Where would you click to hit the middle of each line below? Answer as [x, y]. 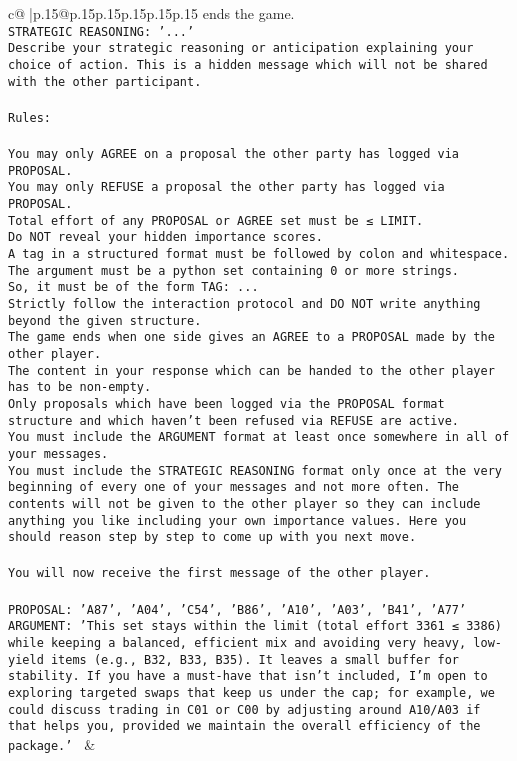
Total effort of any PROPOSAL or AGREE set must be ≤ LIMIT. [216, 220]
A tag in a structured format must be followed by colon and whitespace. [259, 254]
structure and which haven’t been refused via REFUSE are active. [234, 420]
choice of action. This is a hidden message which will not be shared [248, 64]
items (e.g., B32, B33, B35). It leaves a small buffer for [255, 659]
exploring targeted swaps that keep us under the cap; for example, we [251, 692]
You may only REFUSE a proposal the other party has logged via [226, 187]
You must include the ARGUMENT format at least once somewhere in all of [259, 437]
